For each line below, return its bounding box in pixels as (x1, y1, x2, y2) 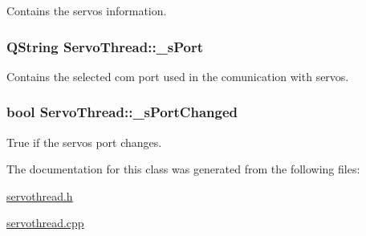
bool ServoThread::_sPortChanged (6, 102, 238, 122)
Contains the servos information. (6, 2, 167, 18)
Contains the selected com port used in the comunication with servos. (6, 67, 349, 84)
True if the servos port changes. (6, 133, 162, 150)
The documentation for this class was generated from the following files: (6, 161, 360, 177)
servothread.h (6, 187, 73, 204)
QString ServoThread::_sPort (6, 36, 204, 56)
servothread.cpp (6, 214, 84, 231)
